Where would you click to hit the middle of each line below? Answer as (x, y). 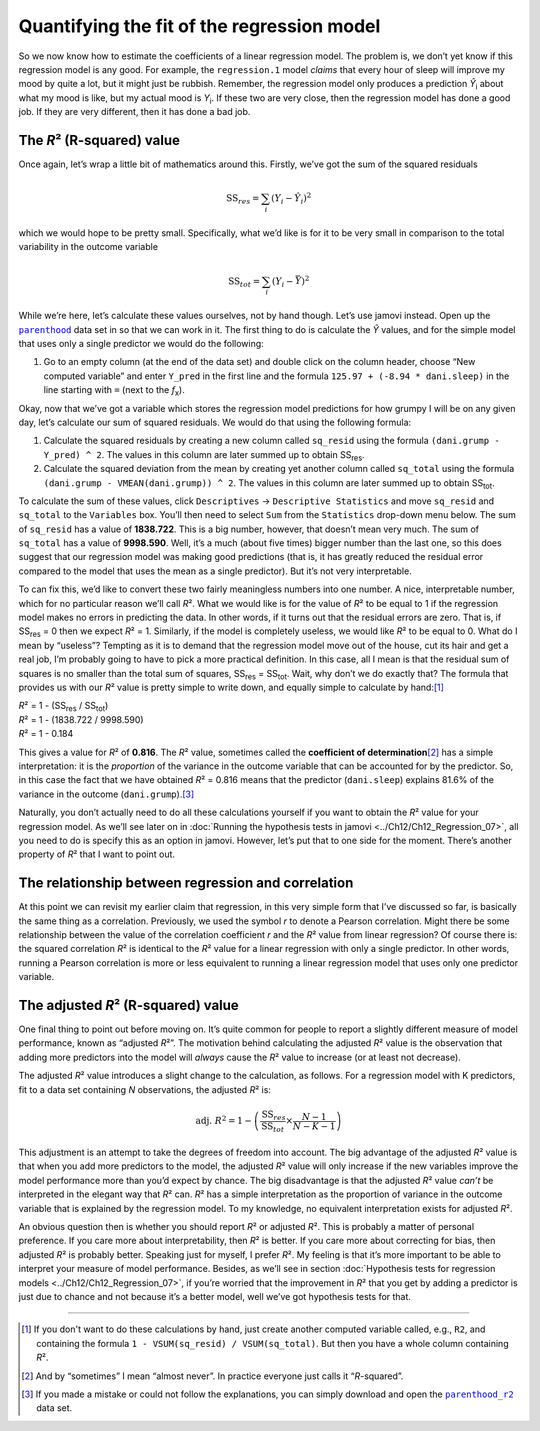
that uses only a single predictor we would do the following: (141, 343)
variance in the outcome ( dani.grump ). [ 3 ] (106, 794)
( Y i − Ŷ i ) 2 (291, 198)
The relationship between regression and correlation (186, 883)
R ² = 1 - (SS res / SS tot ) (63, 707)
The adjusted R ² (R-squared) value (128, 1005)
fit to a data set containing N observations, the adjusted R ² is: (145, 1089)
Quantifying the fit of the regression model (199, 26)
